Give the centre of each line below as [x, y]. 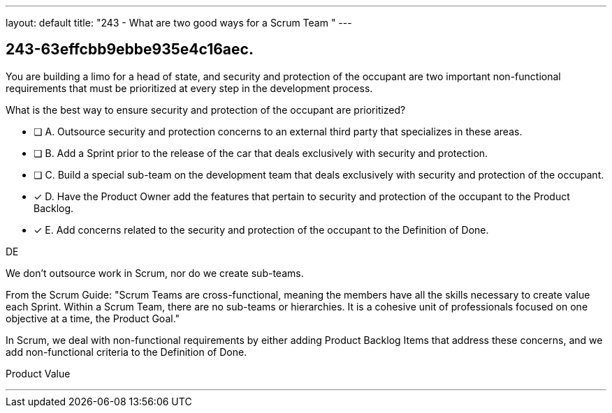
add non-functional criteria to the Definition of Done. [126, 352]
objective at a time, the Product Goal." [93, 318]
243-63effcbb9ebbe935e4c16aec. [130, 50]
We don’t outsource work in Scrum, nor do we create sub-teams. [155, 273]
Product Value [38, 373]
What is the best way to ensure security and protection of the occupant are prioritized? [206, 110]
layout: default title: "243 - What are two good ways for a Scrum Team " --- [179, 23]
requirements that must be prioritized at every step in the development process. [189, 88]
